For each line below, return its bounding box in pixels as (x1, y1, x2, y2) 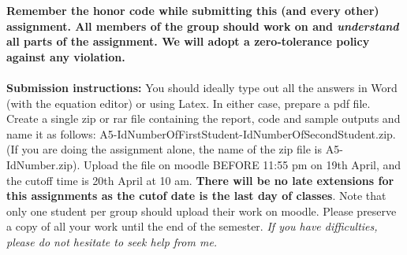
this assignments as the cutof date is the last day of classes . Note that (6, 187, 386, 204)
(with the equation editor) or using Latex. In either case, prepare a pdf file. (6, 94, 371, 111)
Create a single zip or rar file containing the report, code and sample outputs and (6, 110, 401, 127)
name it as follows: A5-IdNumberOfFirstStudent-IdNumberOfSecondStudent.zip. (6, 125, 396, 142)
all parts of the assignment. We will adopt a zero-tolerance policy (6, 33, 370, 50)
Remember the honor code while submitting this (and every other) (6, 2, 379, 18)
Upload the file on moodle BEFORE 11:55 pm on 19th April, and (84, 156, 401, 172)
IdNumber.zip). (6, 156, 80, 172)
